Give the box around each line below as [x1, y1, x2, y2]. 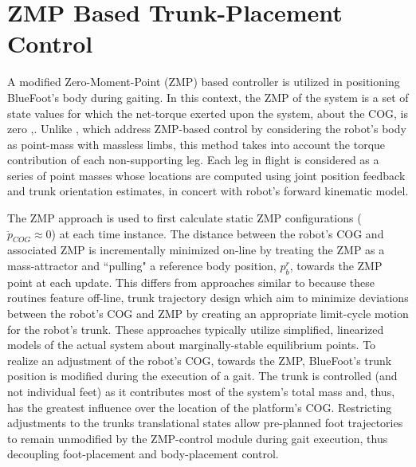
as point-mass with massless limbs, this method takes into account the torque [7, 135, 386, 152]
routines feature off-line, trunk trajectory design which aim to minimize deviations [7, 289, 409, 306]
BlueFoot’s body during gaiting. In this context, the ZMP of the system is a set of [7, 88, 409, 105]
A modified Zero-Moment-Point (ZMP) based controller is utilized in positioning [7, 73, 400, 90]
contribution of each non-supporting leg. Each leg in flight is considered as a [7, 151, 379, 168]
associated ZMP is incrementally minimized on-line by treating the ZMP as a [7, 241, 385, 258]
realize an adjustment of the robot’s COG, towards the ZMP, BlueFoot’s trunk [7, 351, 392, 368]
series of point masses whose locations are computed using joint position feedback [7, 167, 406, 183]
